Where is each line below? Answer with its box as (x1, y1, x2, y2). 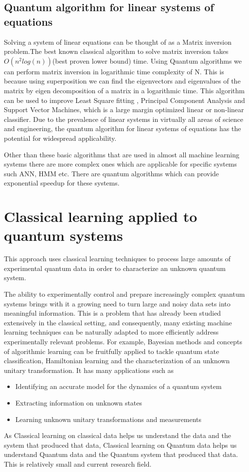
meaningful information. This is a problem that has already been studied (4, 308, 221, 318)
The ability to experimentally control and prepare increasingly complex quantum (4, 289, 245, 299)
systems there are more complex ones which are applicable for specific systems (4, 159, 237, 169)
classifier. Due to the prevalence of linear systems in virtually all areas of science (4, 114, 244, 124)
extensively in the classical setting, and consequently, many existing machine (4, 317, 232, 327)
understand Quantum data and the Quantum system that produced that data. (4, 449, 238, 459)
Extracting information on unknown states (15, 397, 142, 407)
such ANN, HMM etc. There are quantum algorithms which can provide (4, 168, 219, 178)
